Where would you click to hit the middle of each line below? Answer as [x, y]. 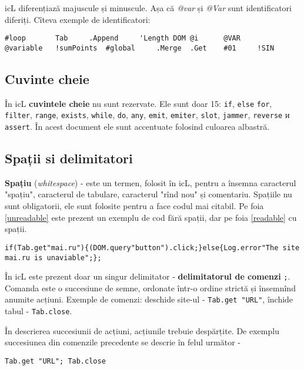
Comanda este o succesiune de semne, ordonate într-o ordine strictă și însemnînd [150, 287]
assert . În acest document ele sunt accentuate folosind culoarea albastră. [137, 127]
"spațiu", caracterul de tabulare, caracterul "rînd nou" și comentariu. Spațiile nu [148, 194]
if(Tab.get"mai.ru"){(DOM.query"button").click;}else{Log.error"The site [152, 248]
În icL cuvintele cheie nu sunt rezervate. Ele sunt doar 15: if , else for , [138, 103]
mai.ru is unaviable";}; [53, 258]
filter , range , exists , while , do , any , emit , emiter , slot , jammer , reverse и [147, 115]
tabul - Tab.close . [39, 311]
